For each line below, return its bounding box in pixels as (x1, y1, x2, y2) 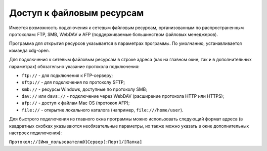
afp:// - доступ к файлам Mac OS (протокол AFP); (21, 100, 130, 106)
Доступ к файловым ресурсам (9, 7, 144, 18)
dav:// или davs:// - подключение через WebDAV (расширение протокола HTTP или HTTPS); (21, 93, 224, 99)
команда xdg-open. (9, 47, 50, 53)
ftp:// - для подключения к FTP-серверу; (21, 72, 113, 78)
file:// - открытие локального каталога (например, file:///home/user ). (21, 107, 184, 113)
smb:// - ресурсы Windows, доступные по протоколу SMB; (21, 86, 148, 92)
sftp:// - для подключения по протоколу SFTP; (21, 79, 125, 85)
